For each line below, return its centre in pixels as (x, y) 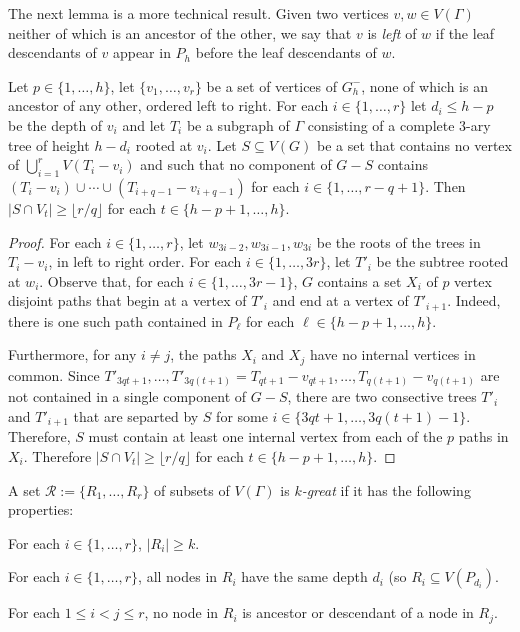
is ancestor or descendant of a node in (358, 612)
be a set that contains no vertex (414, 144)
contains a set (359, 280)
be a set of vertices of (272, 85)
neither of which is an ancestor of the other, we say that (180, 32)
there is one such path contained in (115, 320)
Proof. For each (55, 241)
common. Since (54, 374)
